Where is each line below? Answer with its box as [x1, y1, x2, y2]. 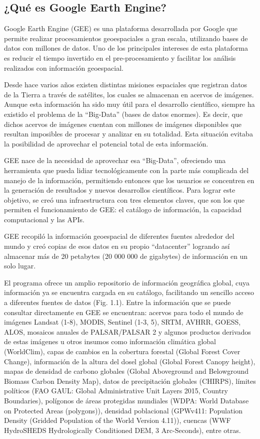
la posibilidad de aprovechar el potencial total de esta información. [4, 138, 208, 149]
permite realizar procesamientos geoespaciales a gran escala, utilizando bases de [4, 33, 248, 43]
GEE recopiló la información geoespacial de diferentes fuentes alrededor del [4, 231, 234, 241]
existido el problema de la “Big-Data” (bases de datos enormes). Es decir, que [4, 108, 243, 119]
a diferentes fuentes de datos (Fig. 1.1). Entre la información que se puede [4, 297, 231, 308]
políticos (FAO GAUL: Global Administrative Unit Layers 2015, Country [4, 385, 228, 396]
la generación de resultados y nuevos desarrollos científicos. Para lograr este [4, 185, 235, 195]
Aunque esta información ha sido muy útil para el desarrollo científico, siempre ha [4, 99, 255, 109]
